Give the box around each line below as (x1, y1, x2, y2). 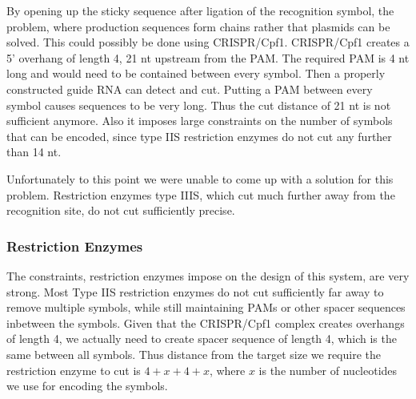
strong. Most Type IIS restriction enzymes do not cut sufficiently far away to (6, 283, 384, 300)
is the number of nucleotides (258, 361, 398, 378)
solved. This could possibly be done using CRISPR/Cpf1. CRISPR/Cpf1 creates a (6, 34, 410, 50)
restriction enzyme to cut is (6, 361, 141, 378)
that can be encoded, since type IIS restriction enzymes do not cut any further (6, 127, 392, 144)
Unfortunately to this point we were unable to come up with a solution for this (6, 170, 394, 187)
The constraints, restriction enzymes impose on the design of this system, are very (6, 267, 410, 284)
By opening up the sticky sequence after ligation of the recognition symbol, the (6, 2, 394, 18)
